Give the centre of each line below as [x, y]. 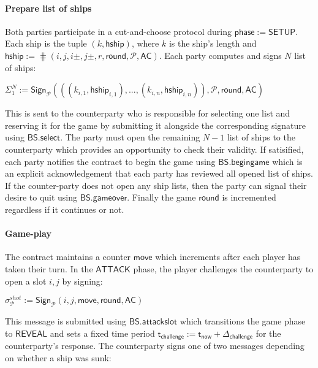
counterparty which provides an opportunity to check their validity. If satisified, [154, 149]
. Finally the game [161, 197]
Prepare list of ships [48, 8]
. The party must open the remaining [130, 137]
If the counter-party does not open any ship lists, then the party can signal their [156, 185]
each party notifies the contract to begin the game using [110, 161]
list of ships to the [261, 137]
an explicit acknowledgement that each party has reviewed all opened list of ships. [159, 173]
